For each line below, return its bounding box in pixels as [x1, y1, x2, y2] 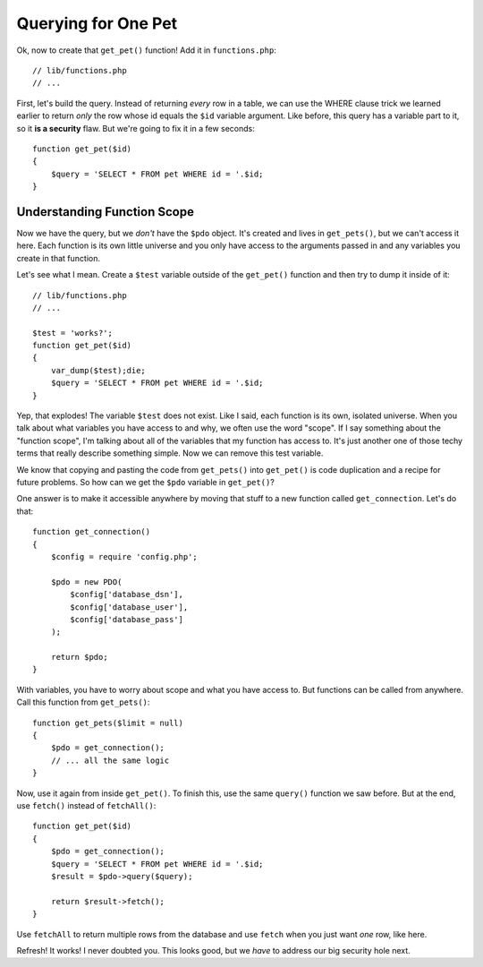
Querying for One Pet [16, 13, 178, 33]
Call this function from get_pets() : [16, 697, 150, 707]
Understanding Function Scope [16, 204, 194, 219]
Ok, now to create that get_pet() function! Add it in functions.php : [16, 45, 276, 56]
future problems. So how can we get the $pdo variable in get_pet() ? [16, 477, 275, 487]
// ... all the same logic [50, 755, 170, 766]
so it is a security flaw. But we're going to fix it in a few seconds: [16, 123, 255, 133]
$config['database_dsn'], [70, 589, 183, 600]
